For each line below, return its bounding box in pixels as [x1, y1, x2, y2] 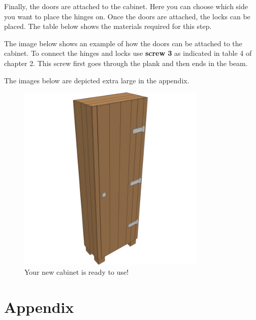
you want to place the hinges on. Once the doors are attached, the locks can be [4, 11, 250, 21]
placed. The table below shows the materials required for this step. [4, 21, 212, 31]
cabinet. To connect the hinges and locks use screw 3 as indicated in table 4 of [4, 48, 252, 58]
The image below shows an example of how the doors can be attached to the [4, 38, 242, 48]
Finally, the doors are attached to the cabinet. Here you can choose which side [4, 1, 248, 11]
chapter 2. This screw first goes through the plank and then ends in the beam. [4, 57, 248, 68]
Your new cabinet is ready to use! [24, 266, 129, 277]
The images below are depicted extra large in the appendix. [4, 75, 189, 85]
